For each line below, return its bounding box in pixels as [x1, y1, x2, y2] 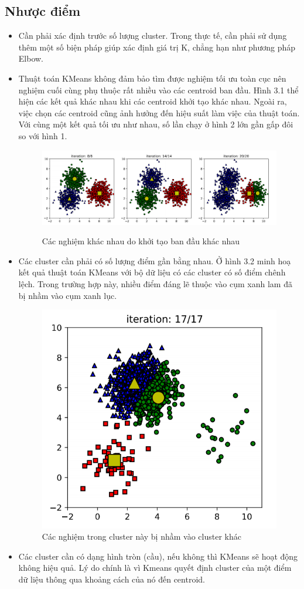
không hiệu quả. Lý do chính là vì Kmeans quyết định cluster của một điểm [18, 561, 292, 574]
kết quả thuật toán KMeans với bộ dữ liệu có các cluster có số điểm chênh [18, 266, 286, 278]
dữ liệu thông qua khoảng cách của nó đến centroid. [18, 573, 205, 585]
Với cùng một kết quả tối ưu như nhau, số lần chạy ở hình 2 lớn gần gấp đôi [18, 118, 293, 130]
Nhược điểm [5, 2, 81, 20]
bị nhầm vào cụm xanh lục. [18, 289, 117, 301]
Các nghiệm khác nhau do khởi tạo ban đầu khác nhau [42, 235, 240, 247]
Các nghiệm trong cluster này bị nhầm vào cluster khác [42, 530, 241, 543]
